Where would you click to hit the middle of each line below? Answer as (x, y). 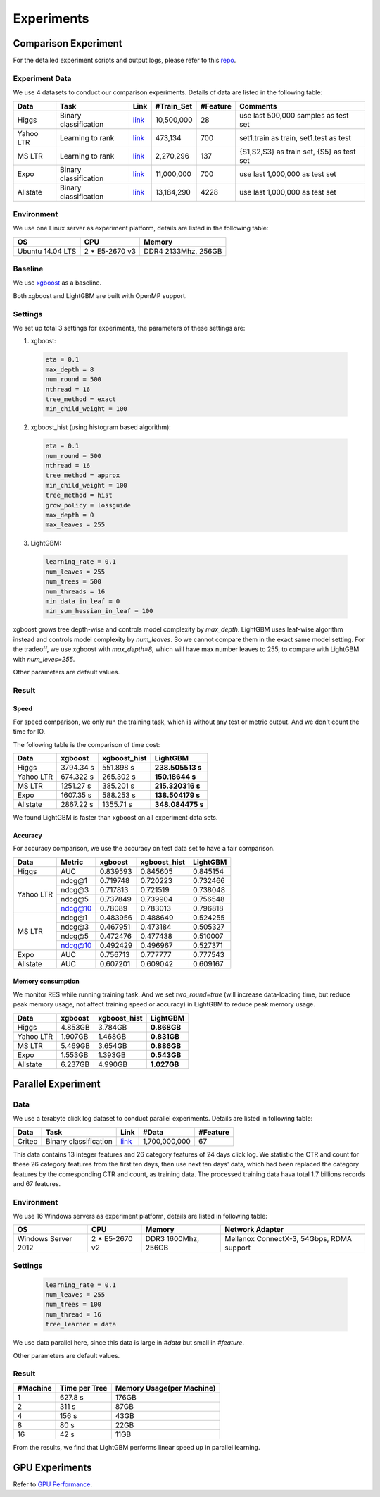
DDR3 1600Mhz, (172, 1239)
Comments (258, 106)
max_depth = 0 (70, 515)
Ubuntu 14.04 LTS (47, 251)
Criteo (27, 1141)
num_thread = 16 (74, 1314)
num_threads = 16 (75, 591)
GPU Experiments (52, 1467)
